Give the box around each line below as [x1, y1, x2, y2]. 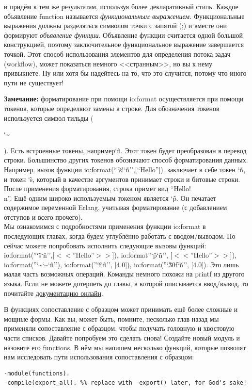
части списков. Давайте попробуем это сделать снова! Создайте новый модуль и [4, 333, 240, 342]
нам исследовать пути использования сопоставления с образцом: [4, 352, 194, 362]
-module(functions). [4, 370, 70, 377]
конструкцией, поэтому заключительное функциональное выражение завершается [4, 39, 244, 49]
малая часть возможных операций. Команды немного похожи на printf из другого [4, 269, 245, 279]
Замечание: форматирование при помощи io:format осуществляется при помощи [4, 94, 244, 104]
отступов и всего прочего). [4, 211, 83, 222]
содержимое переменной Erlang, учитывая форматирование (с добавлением [4, 202, 227, 212]
